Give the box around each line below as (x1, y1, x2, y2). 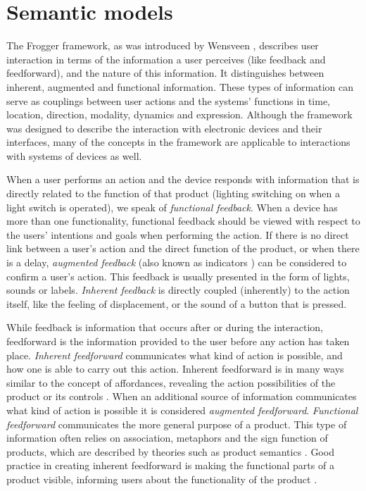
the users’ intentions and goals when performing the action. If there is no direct (6, 227, 349, 242)
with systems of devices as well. (6, 148, 142, 163)
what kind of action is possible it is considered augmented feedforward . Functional (6, 402, 358, 417)
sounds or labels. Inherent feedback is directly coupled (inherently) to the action (6, 282, 350, 297)
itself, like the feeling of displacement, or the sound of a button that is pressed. (6, 296, 347, 311)
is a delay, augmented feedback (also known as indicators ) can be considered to (6, 255, 347, 270)
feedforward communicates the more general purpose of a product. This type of (6, 416, 347, 431)
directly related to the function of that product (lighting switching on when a (6, 186, 340, 201)
